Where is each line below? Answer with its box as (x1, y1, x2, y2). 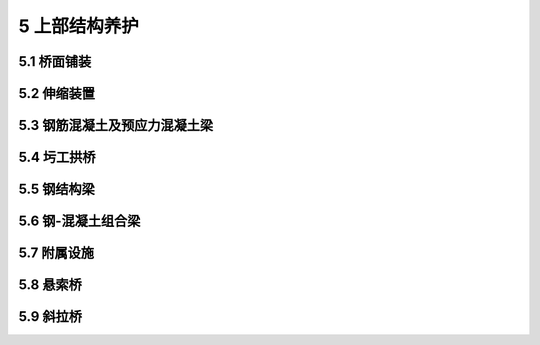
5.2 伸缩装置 (18, 85, 95, 102)
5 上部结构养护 (18, 15, 140, 37)
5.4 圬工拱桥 (18, 149, 96, 166)
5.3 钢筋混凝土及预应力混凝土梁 (18, 117, 214, 134)
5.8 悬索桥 (18, 276, 82, 294)
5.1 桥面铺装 (18, 53, 92, 70)
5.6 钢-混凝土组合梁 (18, 213, 141, 230)
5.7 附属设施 (18, 245, 95, 262)
